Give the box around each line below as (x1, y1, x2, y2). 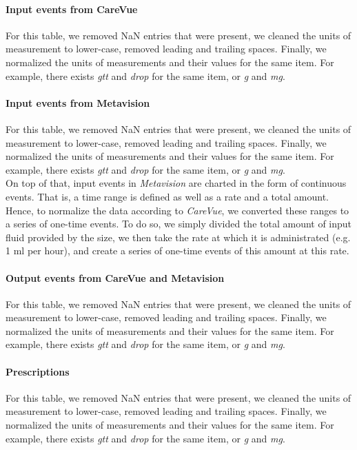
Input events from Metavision (6, 95, 150, 110)
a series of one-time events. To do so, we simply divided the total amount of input (6, 216, 352, 231)
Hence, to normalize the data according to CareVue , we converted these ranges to (6, 203, 349, 217)
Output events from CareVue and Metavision (6, 270, 225, 285)
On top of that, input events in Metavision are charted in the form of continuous (6, 176, 347, 190)
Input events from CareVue (6, 1, 138, 16)
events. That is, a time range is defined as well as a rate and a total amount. (6, 189, 329, 203)
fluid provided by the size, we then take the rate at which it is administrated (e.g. (6, 229, 351, 244)
